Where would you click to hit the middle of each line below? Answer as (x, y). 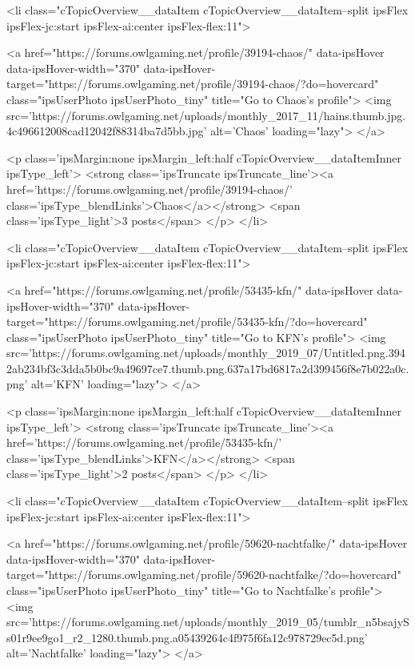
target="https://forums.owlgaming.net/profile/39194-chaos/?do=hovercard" (193, 84)
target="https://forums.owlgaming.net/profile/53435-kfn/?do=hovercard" (187, 321)
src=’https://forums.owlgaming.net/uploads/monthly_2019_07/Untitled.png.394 (206, 353)
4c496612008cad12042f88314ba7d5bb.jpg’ (107, 131)
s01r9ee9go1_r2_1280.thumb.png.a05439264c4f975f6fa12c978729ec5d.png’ (187, 637)
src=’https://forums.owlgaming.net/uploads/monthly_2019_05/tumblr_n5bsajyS (208, 622)
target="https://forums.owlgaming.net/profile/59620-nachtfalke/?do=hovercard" (204, 575)
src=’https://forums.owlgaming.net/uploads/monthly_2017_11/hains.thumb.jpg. (206, 115)
